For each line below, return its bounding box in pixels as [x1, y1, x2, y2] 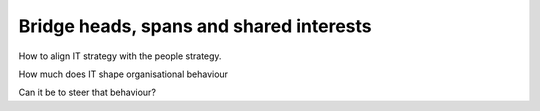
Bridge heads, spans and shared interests [18, 15, 372, 37]
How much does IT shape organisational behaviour [18, 68, 229, 80]
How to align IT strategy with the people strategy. [18, 50, 222, 62]
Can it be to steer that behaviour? [18, 86, 157, 99]
